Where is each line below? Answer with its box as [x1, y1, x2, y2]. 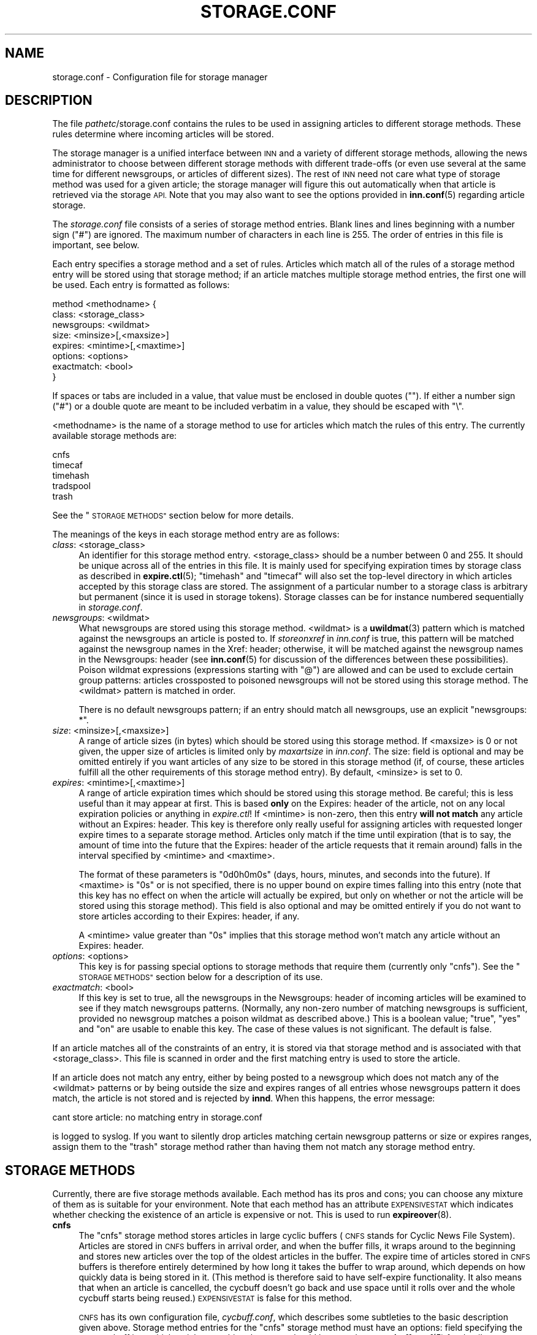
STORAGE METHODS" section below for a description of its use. [78, 972, 323, 983]
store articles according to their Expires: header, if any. [78, 911, 300, 922]
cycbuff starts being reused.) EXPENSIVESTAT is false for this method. [78, 1293, 352, 1304]
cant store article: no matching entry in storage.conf [52, 1112, 262, 1123]
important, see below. [52, 240, 140, 251]
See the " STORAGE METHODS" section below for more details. [52, 510, 294, 521]
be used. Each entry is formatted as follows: [52, 280, 230, 291]
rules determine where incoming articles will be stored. [52, 129, 274, 140]
